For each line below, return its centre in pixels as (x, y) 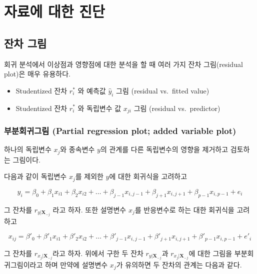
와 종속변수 (77, 149)
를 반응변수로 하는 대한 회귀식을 (184, 209)
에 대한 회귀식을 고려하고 (148, 176)
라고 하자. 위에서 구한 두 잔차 (98, 253)
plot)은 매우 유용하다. (37, 74)
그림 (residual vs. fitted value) (163, 90)
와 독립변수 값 (99, 108)
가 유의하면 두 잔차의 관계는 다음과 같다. (179, 264)
